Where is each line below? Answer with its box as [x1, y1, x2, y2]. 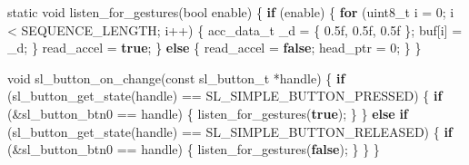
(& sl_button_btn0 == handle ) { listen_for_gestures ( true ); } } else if [7, 103, 408, 122]
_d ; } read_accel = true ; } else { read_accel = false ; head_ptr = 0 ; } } [7, 38, 422, 57]
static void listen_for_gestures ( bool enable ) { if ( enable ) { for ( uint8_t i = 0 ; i [7, 3, 454, 21]
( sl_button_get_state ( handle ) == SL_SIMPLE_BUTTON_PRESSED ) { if [7, 86, 443, 105]
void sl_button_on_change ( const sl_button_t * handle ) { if [7, 68, 345, 87]
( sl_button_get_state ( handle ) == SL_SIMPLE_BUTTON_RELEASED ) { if [7, 121, 453, 141]
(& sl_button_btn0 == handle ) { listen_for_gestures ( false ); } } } [7, 140, 380, 159]
